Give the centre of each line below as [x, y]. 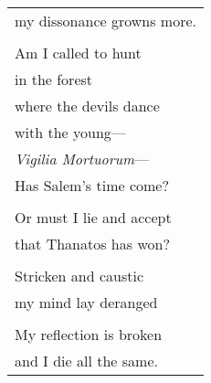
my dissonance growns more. [105, 21]
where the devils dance [87, 106]
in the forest [54, 79]
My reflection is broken [89, 334]
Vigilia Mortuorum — [82, 159]
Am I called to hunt [78, 53]
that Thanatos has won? [92, 244]
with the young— [70, 132]
